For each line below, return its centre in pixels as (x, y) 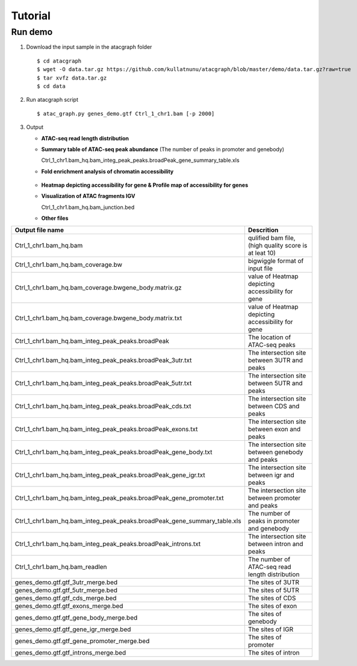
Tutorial (31, 16)
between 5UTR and (275, 383)
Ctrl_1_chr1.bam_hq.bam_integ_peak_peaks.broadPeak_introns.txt (108, 544)
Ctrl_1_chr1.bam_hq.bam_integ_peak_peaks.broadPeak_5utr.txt (103, 383)
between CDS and (274, 406)
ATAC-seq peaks (272, 344)
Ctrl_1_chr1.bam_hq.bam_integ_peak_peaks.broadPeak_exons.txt (106, 429)
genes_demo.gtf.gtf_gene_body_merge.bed (76, 617)
